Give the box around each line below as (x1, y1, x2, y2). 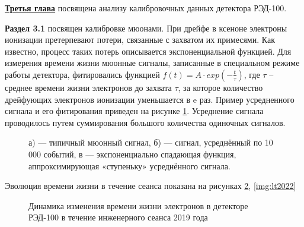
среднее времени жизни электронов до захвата (5, 81, 172, 93)
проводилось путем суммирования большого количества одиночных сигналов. (5, 116, 286, 128)
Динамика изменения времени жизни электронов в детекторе (28, 199, 248, 212)
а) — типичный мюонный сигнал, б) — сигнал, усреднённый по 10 (28, 136, 273, 149)
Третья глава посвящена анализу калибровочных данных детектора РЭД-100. (5, 2, 287, 14)
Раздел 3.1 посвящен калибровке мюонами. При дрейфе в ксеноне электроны (5, 21, 287, 34)
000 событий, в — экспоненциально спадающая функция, (28, 147, 236, 160)
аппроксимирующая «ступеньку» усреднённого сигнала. (28, 159, 231, 172)
